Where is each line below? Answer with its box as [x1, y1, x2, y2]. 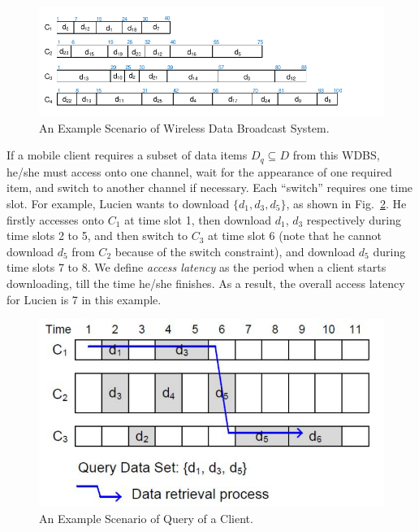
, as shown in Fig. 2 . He [286, 194, 407, 211]
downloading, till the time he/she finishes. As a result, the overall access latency [6, 274, 405, 291]
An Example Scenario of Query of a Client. [39, 509, 253, 526]
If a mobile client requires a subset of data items [6, 146, 248, 164]
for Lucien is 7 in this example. [6, 290, 162, 307]
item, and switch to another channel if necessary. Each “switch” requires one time [6, 179, 413, 196]
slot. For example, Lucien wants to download [6, 194, 230, 211]
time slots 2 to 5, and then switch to [6, 227, 188, 244]
